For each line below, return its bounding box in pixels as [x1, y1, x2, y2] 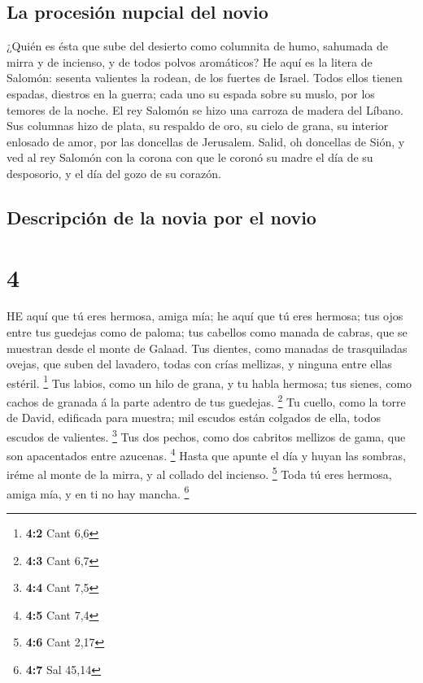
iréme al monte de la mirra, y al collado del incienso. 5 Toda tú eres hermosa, [7, 463, 392, 483]
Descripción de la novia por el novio [7, 204, 316, 229]
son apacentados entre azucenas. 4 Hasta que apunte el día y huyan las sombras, [7, 445, 406, 463]
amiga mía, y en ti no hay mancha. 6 [7, 482, 190, 502]
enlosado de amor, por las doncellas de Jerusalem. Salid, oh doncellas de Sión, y [7, 133, 405, 150]
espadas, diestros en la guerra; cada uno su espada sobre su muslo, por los [7, 85, 375, 102]
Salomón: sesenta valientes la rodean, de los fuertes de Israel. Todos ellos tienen [7, 69, 403, 86]
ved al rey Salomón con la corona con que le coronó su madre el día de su [7, 149, 373, 166]
